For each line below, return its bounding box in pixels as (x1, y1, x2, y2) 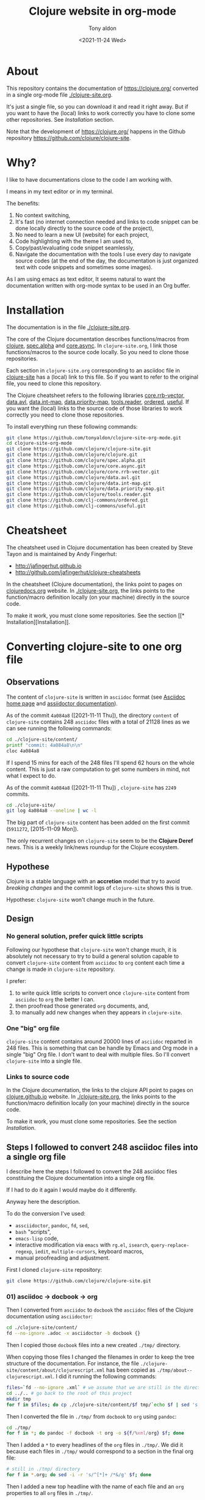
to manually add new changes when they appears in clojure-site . (15, 1008, 182, 1016)
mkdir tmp (6, 1396, 32, 1402)
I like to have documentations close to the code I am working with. (6, 176, 173, 183)
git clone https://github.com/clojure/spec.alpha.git (6, 458, 146, 464)
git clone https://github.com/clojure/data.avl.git (6, 474, 140, 481)
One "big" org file (6, 1023, 60, 1032)
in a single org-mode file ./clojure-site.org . (6, 91, 113, 98)
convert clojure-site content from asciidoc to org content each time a (6, 959, 185, 966)
